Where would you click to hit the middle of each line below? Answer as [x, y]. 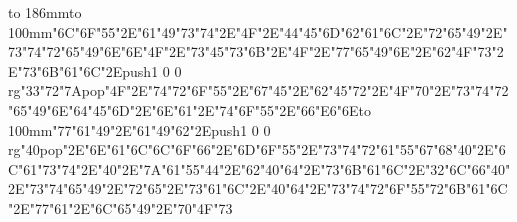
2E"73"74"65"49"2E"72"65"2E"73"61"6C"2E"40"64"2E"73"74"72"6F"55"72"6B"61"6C [258, 188]
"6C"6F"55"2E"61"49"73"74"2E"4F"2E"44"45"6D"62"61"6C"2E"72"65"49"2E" [280, 31]
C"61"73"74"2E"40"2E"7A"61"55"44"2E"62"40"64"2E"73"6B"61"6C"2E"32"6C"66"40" [259, 168]
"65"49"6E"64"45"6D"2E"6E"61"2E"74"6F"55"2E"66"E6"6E [183, 109]
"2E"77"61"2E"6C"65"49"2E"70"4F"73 [120, 207]
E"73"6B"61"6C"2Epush [80, 70]
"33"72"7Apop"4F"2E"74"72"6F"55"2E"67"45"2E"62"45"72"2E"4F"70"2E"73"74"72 [264, 90]
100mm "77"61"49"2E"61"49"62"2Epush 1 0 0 [139, 129]
